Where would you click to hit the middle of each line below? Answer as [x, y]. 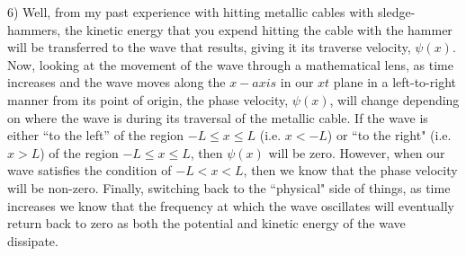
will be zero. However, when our [357, 152]
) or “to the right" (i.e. [389, 135]
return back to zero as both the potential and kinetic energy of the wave [206, 223]
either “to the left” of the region [96, 135]
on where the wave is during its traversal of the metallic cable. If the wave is [218, 117]
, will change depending [394, 99]
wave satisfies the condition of [90, 170]
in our [297, 82]
